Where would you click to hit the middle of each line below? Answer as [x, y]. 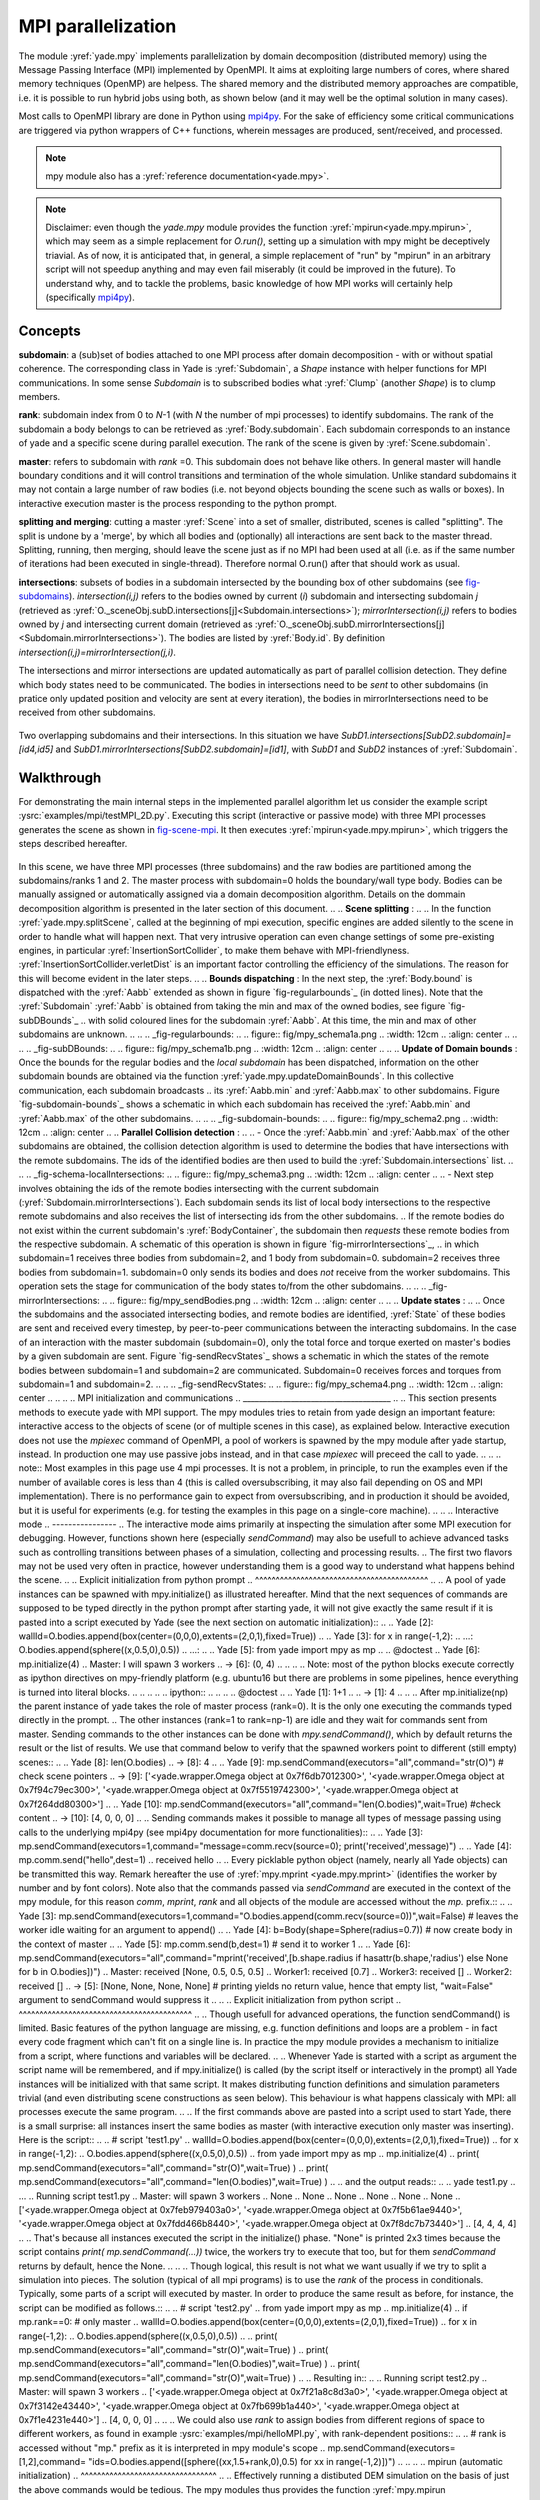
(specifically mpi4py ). [90, 297]
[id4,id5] [36, 749]
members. [39, 397]
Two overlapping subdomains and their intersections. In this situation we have [178, 735]
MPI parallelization [97, 26]
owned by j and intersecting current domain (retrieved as [136, 624]
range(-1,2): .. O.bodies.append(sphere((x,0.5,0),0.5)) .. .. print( [148, 2336]
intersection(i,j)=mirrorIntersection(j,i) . [97, 652]
